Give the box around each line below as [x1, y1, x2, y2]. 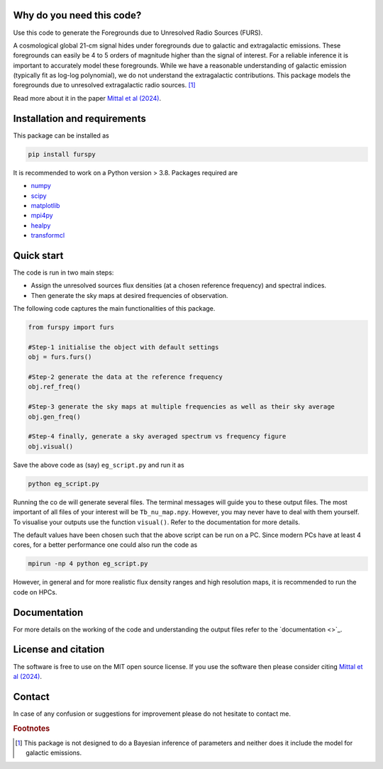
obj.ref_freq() [28, 383, 81, 391]
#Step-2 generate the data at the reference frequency [28, 373, 223, 381]
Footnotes [13, 724, 50, 734]
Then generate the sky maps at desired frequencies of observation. [30, 291, 228, 299]
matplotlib [30, 201, 60, 209]
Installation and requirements [13, 112, 147, 124]
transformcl [30, 231, 65, 240]
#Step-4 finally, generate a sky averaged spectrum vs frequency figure [28, 433, 287, 441]
